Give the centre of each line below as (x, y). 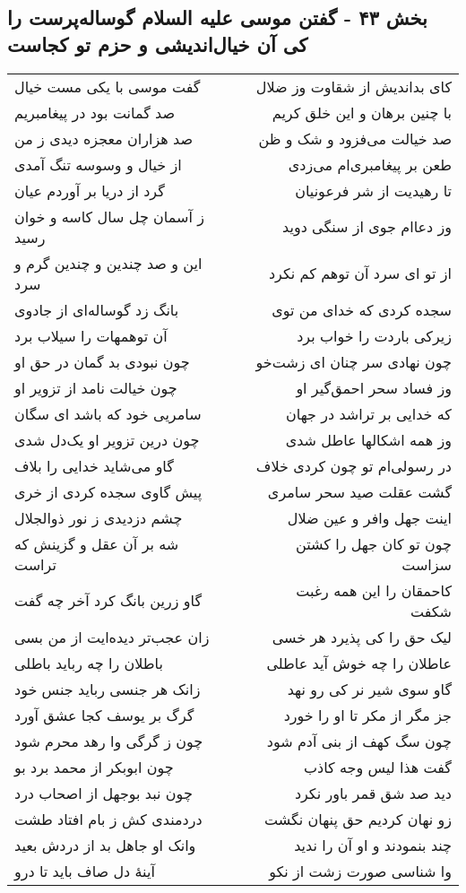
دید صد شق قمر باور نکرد (373, 793)
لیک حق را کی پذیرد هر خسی (362, 637)
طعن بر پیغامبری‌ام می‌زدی (370, 164)
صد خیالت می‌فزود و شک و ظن (355, 138)
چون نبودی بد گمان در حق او (102, 361)
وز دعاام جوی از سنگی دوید (367, 227)
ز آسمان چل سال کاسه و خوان (109, 216)
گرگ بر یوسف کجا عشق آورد (104, 715)
